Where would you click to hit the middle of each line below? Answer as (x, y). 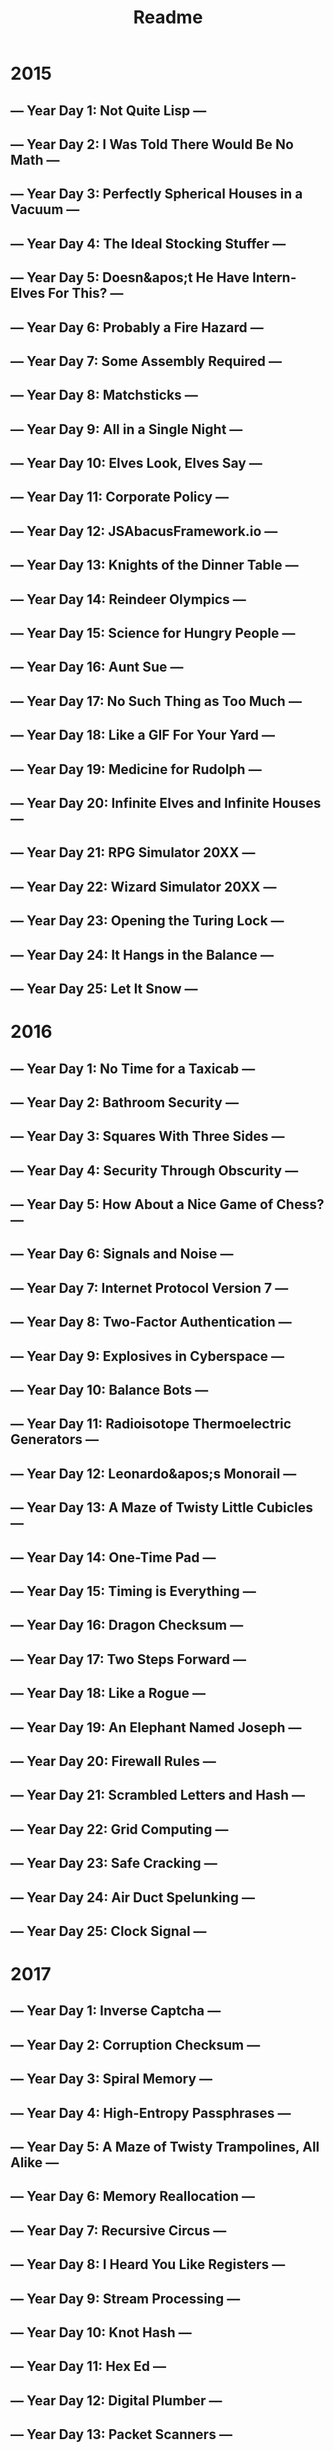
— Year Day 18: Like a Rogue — (108, 1693)
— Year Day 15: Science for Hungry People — (153, 633)
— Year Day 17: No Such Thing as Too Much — (156, 701)
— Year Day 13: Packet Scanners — (121, 2434)
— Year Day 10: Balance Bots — (109, 1390)
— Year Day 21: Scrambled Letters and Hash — (158, 1795)
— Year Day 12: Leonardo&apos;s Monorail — (153, 1473)
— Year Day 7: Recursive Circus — (118, 2230)
